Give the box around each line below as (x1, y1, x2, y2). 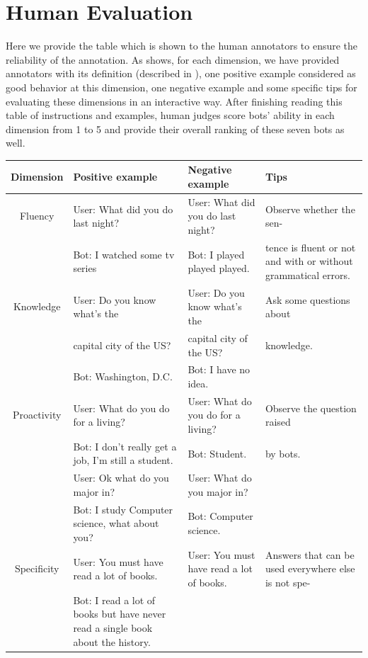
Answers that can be (265, 547, 355, 562)
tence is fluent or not (265, 239, 356, 254)
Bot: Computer (188, 509, 253, 523)
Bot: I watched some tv (73, 246, 175, 261)
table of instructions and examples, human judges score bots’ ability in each (6, 108, 335, 123)
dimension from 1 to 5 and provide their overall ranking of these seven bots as (6, 121, 345, 136)
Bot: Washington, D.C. (73, 369, 173, 384)
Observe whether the (265, 201, 355, 216)
